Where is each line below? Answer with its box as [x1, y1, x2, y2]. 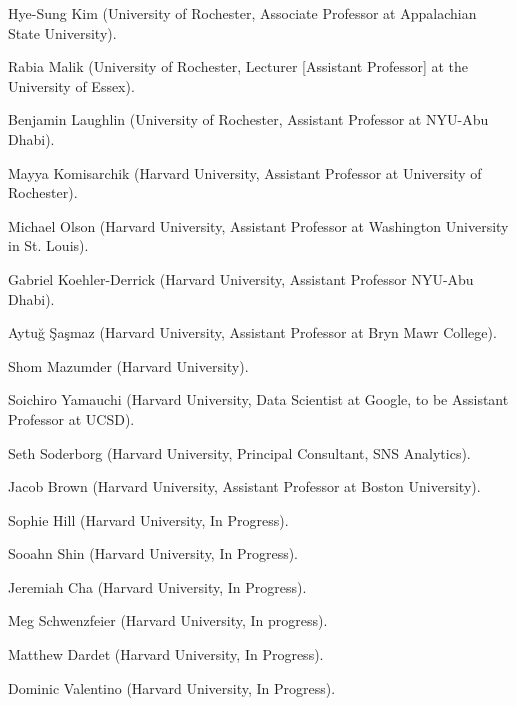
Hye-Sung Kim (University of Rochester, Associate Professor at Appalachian [8, 3, 477, 23]
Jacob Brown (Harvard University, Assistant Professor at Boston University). [8, 476, 481, 497]
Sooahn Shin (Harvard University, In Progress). [8, 543, 299, 564]
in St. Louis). [8, 235, 89, 256]
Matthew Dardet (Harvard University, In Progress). [8, 644, 324, 665]
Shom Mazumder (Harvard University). [8, 355, 249, 376]
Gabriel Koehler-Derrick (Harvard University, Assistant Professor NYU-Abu [8, 268, 474, 289]
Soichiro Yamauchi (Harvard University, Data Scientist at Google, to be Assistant [8, 389, 509, 410]
